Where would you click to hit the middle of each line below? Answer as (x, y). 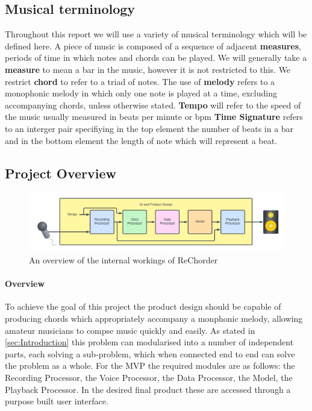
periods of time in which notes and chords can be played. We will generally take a (156, 58)
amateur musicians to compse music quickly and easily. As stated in (130, 330)
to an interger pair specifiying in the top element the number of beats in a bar (149, 128)
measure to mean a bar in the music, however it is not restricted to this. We (148, 69)
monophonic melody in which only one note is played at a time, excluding (141, 93)
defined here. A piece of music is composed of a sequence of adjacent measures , (153, 45)
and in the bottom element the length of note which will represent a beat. (141, 140)
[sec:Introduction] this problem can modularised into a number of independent (149, 342)
